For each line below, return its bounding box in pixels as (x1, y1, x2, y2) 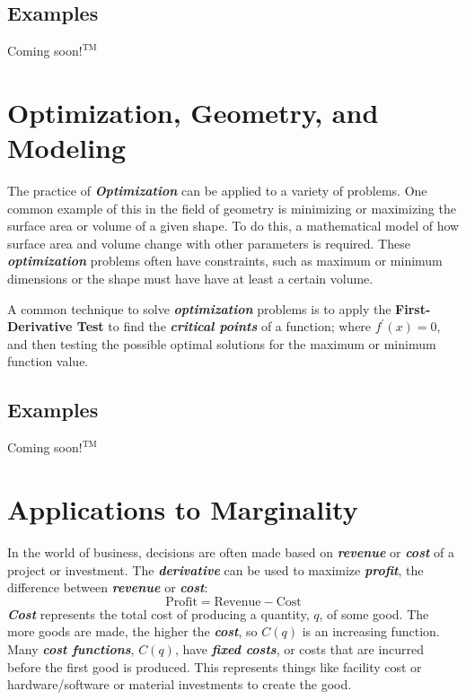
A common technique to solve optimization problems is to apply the (7, 299, 391, 318)
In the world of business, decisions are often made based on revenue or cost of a (7, 542, 454, 561)
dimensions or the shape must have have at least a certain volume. (7, 269, 374, 288)
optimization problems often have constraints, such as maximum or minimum (7, 251, 443, 270)
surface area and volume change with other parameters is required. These (7, 233, 410, 252)
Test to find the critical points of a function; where (76, 317, 372, 336)
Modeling (7, 129, 127, 166)
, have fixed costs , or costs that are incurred (174, 639, 425, 658)
